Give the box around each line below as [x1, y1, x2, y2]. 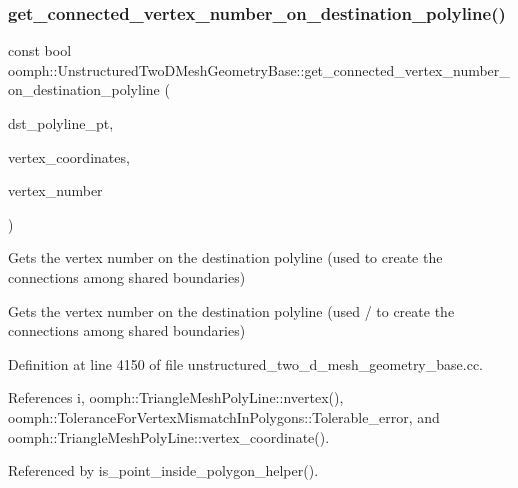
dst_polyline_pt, [8, 113, 114, 133]
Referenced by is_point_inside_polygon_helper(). [8, 460, 319, 481]
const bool [8, 40, 72, 61]
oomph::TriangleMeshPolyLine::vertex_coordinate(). [8, 426, 330, 447]
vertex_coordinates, [8, 146, 130, 167]
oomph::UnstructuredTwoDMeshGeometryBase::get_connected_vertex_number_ [8, 59, 510, 80]
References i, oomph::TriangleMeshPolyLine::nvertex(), [8, 387, 344, 408]
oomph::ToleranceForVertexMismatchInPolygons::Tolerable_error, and [8, 406, 440, 427]
